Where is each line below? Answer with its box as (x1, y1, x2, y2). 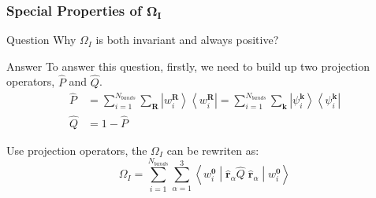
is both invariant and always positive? (95, 31, 279, 48)
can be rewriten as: (166, 141, 259, 158)
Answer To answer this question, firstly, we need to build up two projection (6, 57, 370, 74)
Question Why (6, 31, 76, 48)
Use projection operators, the (6, 141, 147, 158)
